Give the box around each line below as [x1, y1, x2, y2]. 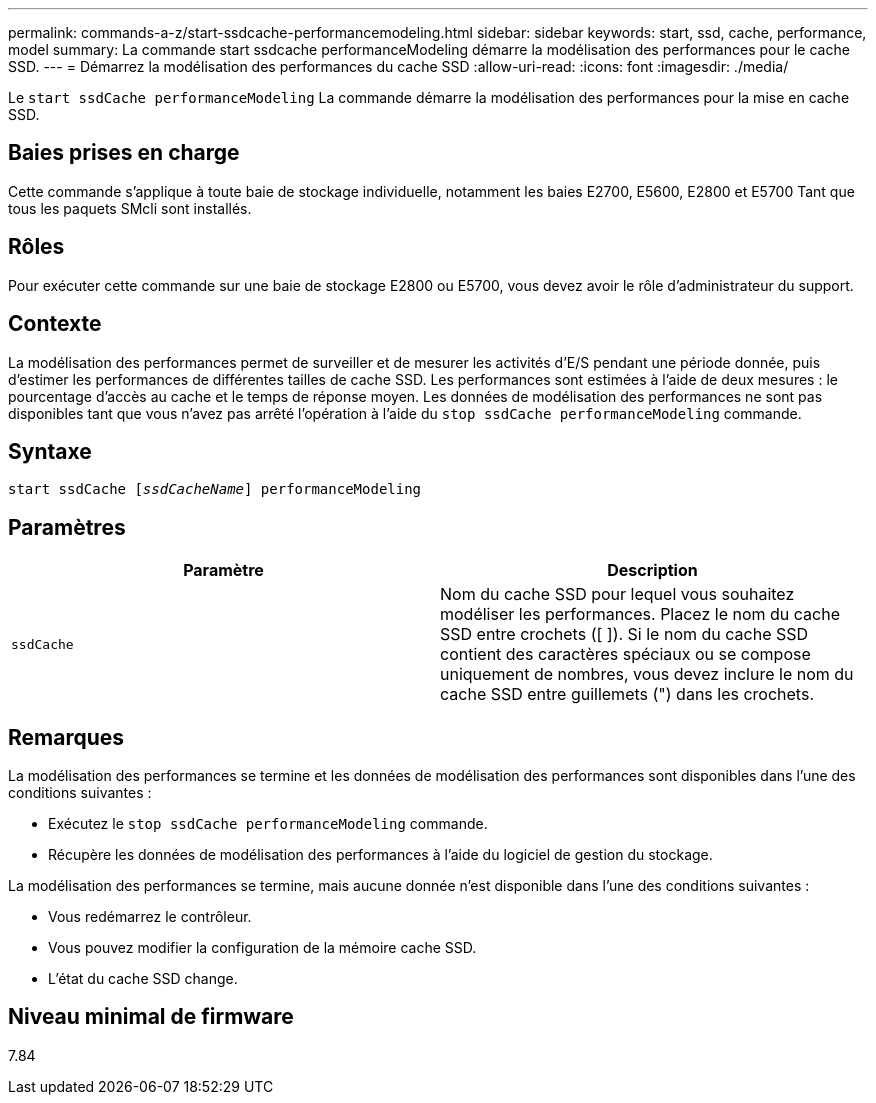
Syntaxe [8, 438, 92, 464]
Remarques [8, 724, 125, 750]
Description [607, 560, 698, 581]
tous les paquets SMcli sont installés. [8, 199, 252, 217]
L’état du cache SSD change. [48, 970, 238, 988]
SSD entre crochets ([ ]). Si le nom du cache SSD [440, 624, 809, 645]
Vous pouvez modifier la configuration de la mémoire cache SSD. [48, 939, 477, 957]
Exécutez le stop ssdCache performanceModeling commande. [48, 815, 488, 833]
